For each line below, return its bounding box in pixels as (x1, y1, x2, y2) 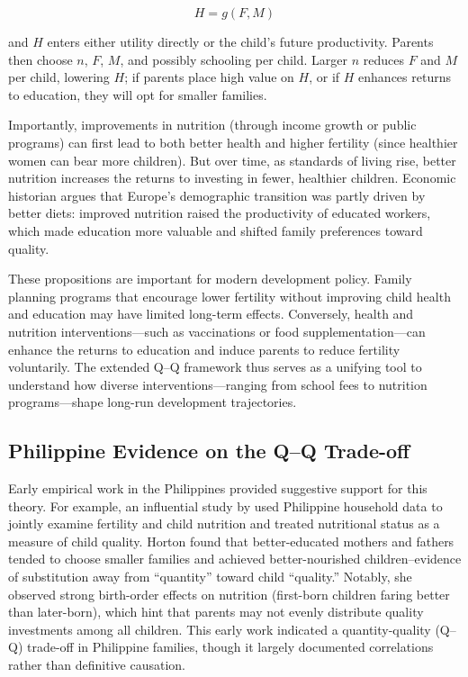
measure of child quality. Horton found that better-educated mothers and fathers (8, 531, 454, 550)
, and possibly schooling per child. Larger (120, 50, 348, 68)
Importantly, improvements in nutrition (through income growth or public (8, 115, 417, 134)
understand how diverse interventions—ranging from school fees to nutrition (8, 375, 427, 393)
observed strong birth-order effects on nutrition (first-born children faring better (8, 584, 450, 603)
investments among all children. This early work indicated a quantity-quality (8, 619, 431, 638)
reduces (363, 50, 404, 68)
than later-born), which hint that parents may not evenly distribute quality (8, 602, 424, 621)
